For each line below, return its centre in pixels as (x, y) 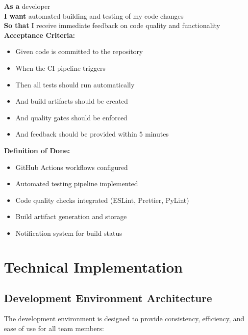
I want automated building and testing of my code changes (94, 15)
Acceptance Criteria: (40, 35)
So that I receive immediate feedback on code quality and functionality (112, 25)
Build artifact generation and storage (71, 216)
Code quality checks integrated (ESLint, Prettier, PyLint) (102, 200)
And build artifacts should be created (72, 101)
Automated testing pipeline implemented (77, 183)
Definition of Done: (37, 150)
